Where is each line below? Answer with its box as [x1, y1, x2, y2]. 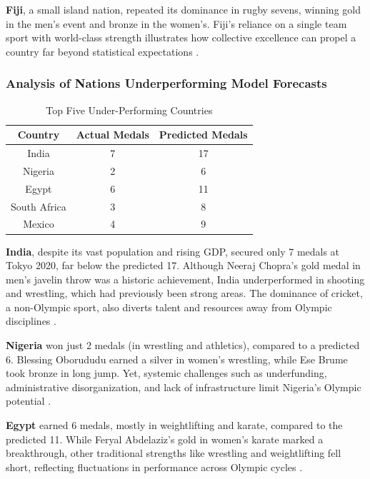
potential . [6, 393, 51, 408]
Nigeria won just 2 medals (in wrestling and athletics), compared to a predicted [6, 338, 360, 353]
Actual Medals [76, 127, 149, 142]
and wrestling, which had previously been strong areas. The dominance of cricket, [6, 286, 363, 301]
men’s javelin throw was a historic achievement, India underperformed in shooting [6, 271, 365, 286]
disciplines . [6, 313, 56, 328]
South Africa [11, 198, 66, 213]
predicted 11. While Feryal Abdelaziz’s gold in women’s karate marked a [6, 431, 324, 446]
